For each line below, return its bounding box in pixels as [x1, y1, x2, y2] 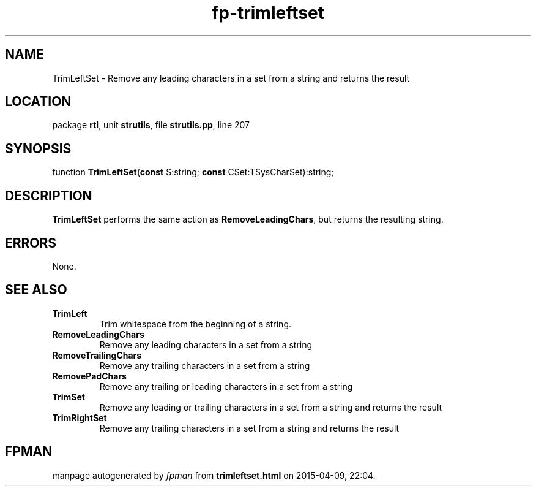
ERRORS [5, 235, 57, 251]
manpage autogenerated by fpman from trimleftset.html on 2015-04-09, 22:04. [52, 470, 376, 481]
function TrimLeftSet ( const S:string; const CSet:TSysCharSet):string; [52, 167, 334, 178]
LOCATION [5, 94, 72, 110]
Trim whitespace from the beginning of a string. [99, 318, 292, 329]
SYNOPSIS [5, 140, 72, 156]
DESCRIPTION [5, 188, 92, 204]
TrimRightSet [52, 412, 107, 423]
